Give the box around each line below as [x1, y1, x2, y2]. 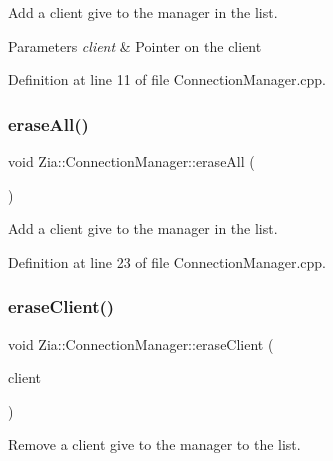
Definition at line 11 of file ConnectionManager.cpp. [8, 69, 326, 90]
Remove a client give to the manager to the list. [8, 434, 301, 455]
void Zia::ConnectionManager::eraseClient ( [8, 333, 274, 354]
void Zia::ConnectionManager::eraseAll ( [8, 151, 255, 171]
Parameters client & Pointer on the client [8, 35, 262, 56]
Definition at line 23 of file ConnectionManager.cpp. [8, 251, 326, 272]
